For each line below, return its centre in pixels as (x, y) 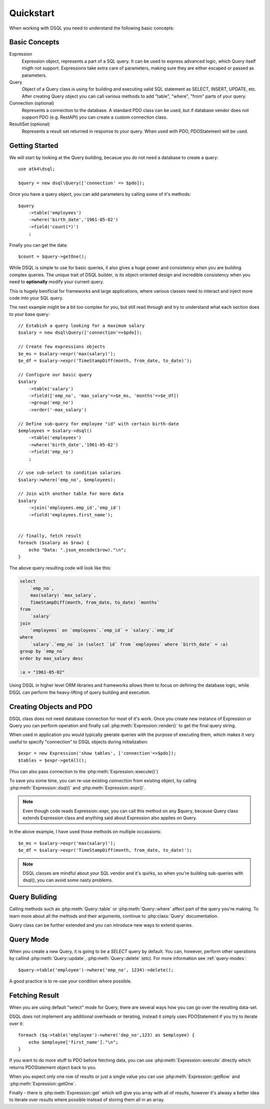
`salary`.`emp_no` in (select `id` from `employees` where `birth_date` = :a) (129, 644)
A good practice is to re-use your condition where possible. (70, 981)
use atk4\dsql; (37, 169)
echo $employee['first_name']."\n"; (73, 1042)
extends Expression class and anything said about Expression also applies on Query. (110, 818)
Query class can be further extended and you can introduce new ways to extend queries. (101, 925)
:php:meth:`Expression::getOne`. (43, 1083)
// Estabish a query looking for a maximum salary (81, 326)
